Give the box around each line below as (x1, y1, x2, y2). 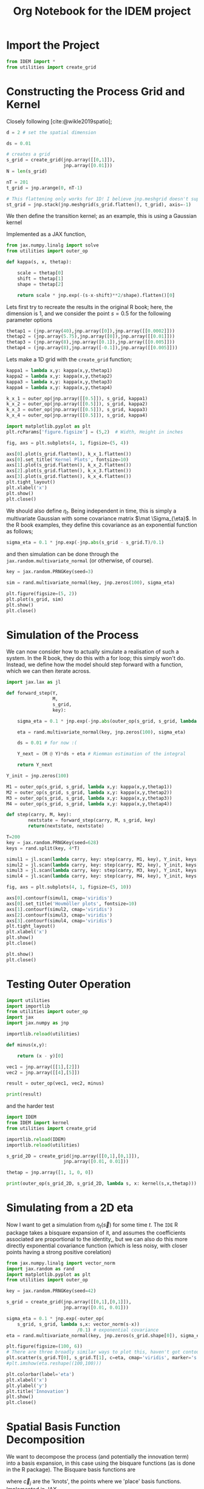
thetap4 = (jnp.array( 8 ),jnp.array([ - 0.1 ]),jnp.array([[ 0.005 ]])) (6, 345, 178, 351)
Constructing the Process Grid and (6, 84, 185, 98)
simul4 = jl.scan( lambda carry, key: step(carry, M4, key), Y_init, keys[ (6, 873, 200, 879)
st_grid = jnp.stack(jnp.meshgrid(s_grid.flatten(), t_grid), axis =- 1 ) (6, 202, 191, 208)
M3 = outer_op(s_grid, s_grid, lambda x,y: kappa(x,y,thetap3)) (6, 795, 172, 801)
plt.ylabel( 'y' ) (6, 1383, 47, 1389)
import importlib (6, 1003, 50, 1009)
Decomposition (6, 1433, 85, 1446)
